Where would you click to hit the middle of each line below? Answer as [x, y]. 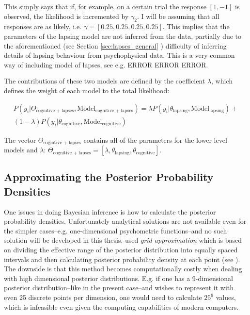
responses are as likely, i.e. [43, 26]
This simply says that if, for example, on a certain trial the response [105, 6]
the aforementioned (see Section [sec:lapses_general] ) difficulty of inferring [115, 45]
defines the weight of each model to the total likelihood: [87, 90]
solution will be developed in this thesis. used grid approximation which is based [123, 240]
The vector [20, 140]
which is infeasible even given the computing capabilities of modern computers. [121, 307]
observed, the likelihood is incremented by [66, 16]
